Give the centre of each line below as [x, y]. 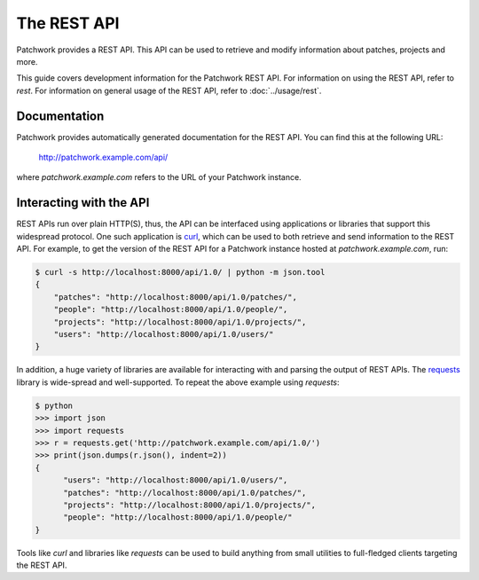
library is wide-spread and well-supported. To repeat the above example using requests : [178, 382]
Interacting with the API [83, 203]
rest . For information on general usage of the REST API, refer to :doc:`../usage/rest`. [169, 90]
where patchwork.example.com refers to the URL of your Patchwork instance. [159, 177]
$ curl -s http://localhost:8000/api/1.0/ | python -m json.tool [180, 272]
